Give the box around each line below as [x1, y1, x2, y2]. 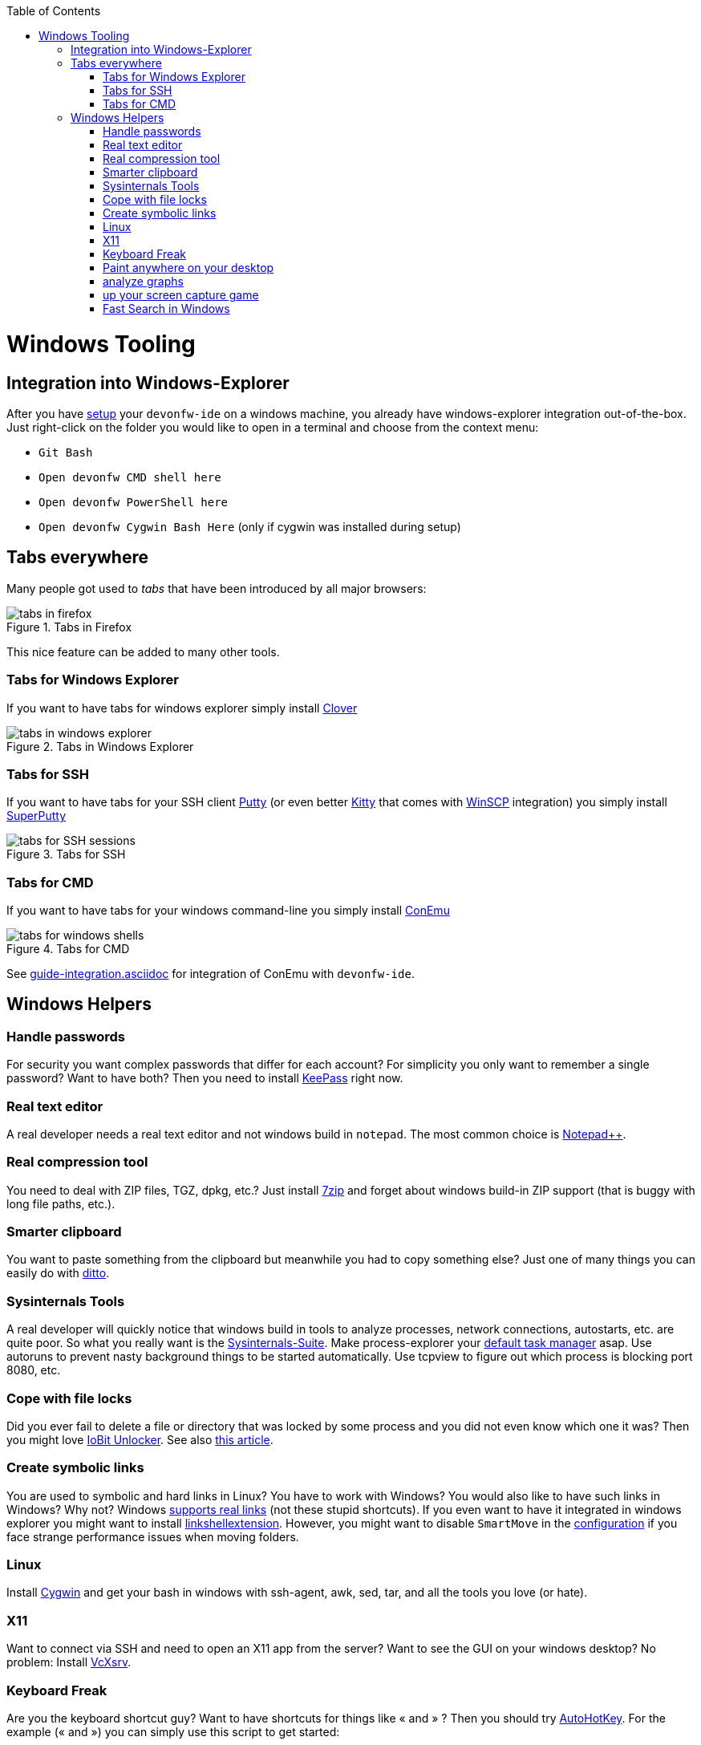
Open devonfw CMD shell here [38, 470, 221, 484]
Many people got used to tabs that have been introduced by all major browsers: [6, 581, 427, 595]
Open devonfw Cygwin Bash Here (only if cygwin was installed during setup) [38, 519, 461, 534]
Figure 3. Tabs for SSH [6, 847, 126, 862]
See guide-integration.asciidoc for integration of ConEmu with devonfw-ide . [6, 967, 415, 981]
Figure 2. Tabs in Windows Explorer [6, 739, 194, 753]
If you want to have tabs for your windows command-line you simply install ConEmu [6, 903, 450, 918]
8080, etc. [6, 1363, 61, 1378]
